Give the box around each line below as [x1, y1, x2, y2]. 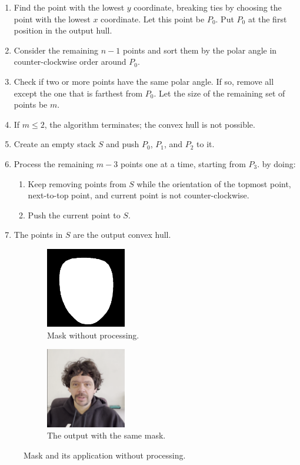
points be [14, 98, 48, 111]
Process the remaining [14, 157, 94, 170]
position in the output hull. [14, 24, 112, 36]
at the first [248, 12, 287, 25]
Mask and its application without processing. [24, 449, 186, 461]
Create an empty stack [14, 138, 96, 150]
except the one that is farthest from [14, 87, 143, 99]
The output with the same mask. [47, 429, 166, 441]
